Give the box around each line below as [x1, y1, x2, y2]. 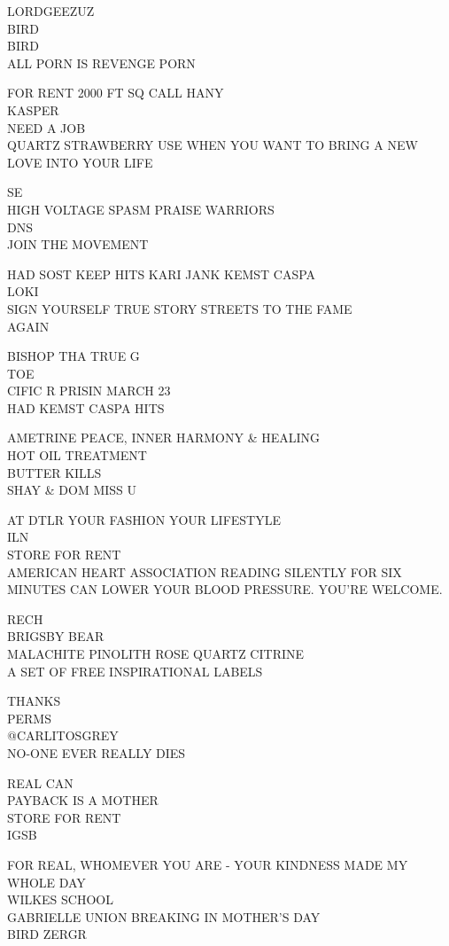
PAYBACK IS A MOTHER [7, 791, 159, 809]
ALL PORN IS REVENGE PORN [7, 53, 196, 72]
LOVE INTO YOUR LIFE [7, 152, 153, 171]
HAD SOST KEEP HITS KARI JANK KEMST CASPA [7, 264, 316, 283]
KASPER [7, 100, 59, 119]
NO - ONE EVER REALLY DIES [7, 743, 186, 762]
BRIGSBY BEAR [7, 627, 105, 645]
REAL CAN [7, 773, 74, 792]
